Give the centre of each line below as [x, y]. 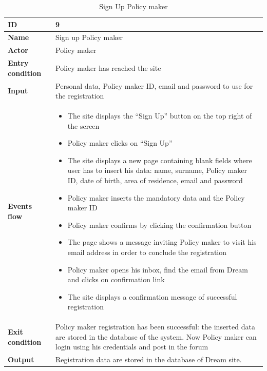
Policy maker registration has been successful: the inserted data [155, 327]
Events [20, 206]
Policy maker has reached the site [108, 67]
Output [21, 359]
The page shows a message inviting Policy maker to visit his [162, 242]
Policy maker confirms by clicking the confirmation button [159, 224]
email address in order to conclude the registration [147, 252]
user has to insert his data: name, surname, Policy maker [157, 170]
